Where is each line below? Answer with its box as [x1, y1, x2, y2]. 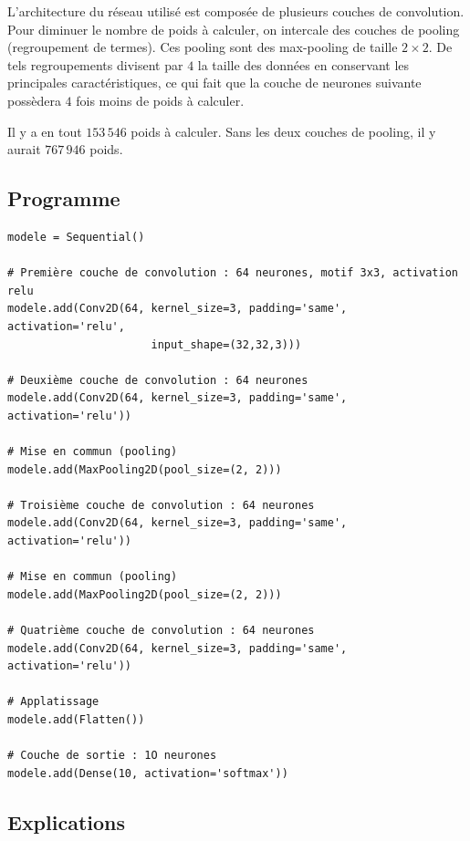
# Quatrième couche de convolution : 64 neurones [7, 624, 315, 638]
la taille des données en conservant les [197, 55, 410, 74]
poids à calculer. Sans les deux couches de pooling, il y [131, 121, 436, 140]
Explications [7, 807, 126, 836]
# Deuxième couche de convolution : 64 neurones [7, 373, 308, 387]
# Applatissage [7, 695, 99, 709]
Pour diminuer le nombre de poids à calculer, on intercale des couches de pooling [7, 19, 460, 38]
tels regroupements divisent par [7, 55, 183, 74]
